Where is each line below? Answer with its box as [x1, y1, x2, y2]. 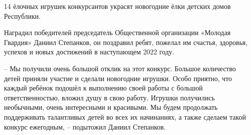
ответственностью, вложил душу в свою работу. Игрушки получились [4, 92, 215, 102]
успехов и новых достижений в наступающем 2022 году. [4, 46, 174, 57]
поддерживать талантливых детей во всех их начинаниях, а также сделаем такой [4, 111, 246, 122]
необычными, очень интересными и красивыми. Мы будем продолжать [4, 102, 218, 112]
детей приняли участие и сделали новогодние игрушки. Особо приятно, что [4, 73, 232, 83]
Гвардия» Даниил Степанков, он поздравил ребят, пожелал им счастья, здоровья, [4, 37, 248, 47]
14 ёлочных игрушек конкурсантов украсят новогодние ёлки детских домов [4, 1, 231, 11]
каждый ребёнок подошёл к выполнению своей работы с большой [4, 83, 203, 93]
